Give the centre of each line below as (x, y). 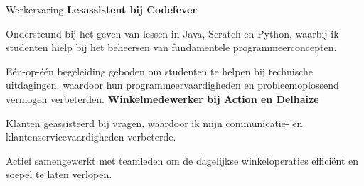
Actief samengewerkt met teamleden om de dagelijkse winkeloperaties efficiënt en (182, 160)
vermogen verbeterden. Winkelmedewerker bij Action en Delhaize (162, 98)
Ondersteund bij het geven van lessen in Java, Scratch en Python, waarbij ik (172, 33)
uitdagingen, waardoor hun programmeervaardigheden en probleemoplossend (172, 85)
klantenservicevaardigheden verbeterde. (91, 137)
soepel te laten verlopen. (59, 174)
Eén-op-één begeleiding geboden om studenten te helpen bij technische (160, 71)
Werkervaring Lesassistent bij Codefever (102, 9)
